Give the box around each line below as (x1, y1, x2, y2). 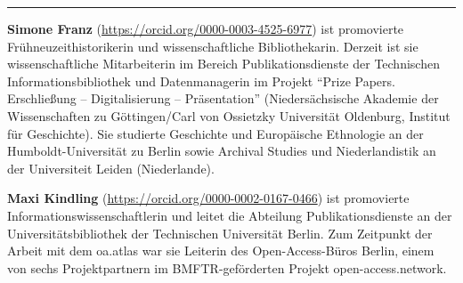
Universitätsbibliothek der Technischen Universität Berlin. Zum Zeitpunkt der (7, 223, 433, 242)
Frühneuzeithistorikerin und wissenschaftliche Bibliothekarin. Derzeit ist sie (7, 36, 418, 55)
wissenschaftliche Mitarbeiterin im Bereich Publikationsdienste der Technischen (7, 54, 440, 73)
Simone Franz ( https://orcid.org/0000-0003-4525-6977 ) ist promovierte (7, 20, 404, 37)
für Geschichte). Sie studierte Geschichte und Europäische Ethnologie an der (7, 124, 424, 142)
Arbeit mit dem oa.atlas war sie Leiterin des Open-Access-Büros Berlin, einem (7, 241, 435, 260)
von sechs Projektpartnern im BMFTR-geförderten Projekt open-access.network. (7, 258, 447, 277)
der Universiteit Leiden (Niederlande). (7, 158, 215, 177)
